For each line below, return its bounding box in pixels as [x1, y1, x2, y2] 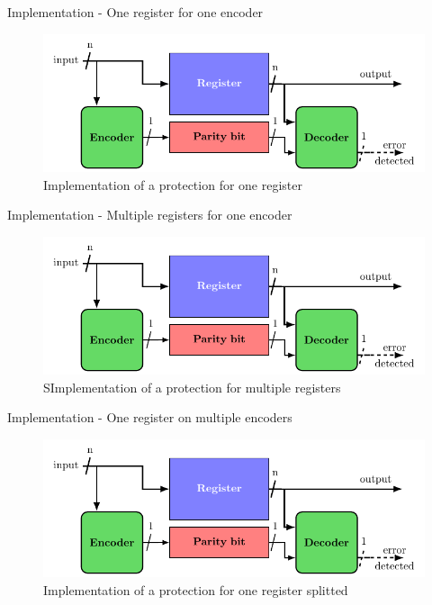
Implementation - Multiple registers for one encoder [7, 205, 292, 224]
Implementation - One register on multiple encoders [7, 408, 292, 427]
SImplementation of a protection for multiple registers [43, 377, 341, 396]
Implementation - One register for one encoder [7, 3, 264, 21]
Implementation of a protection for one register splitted [43, 581, 348, 600]
